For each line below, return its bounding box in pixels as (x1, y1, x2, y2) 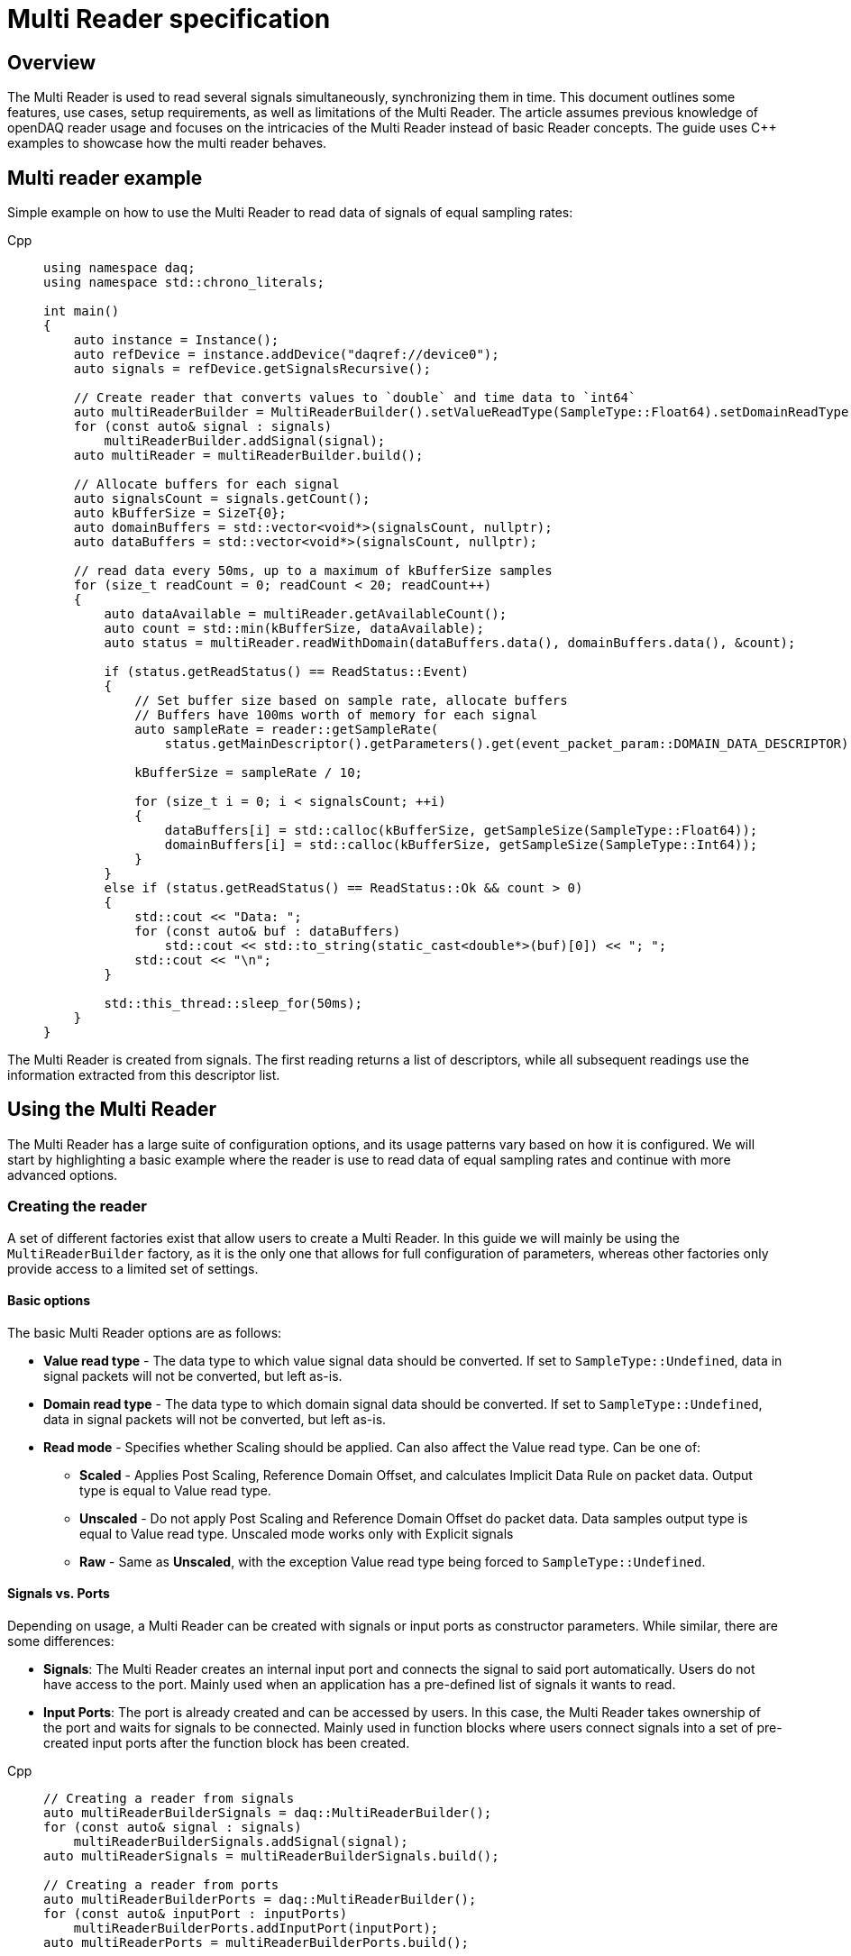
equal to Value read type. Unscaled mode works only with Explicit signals (79, 1525, 514, 1541)
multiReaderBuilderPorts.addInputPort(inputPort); (73, 1921, 439, 1936)
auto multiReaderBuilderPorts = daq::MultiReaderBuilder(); (43, 1892, 477, 1907)
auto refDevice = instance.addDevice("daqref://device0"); (73, 347, 499, 362)
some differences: (7, 1633, 114, 1650)
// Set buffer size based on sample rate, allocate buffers (134, 693, 568, 708)
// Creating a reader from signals (43, 1791, 295, 1806)
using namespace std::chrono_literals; (43, 275, 325, 290)
